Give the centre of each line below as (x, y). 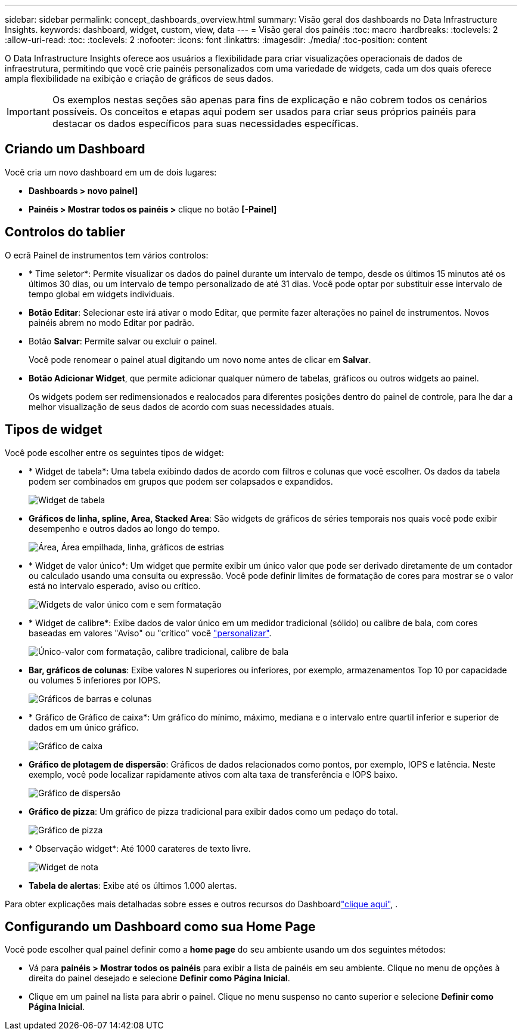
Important (28, 112)
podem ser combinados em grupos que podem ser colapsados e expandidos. (181, 481)
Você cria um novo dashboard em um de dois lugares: (111, 172)
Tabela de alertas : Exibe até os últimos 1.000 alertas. (133, 885)
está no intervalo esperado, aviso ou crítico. (115, 586)
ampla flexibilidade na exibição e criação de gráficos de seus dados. (139, 78)
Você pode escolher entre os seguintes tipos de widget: (114, 452)
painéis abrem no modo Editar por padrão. (112, 322)
